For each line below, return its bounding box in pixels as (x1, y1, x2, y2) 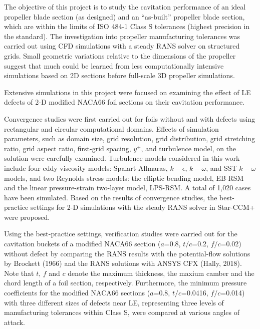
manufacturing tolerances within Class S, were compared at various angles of (4, 307, 239, 317)
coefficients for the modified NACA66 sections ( (4, 287, 150, 298)
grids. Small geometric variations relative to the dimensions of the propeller (4, 50, 236, 61)
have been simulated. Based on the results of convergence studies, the (4, 192, 217, 202)
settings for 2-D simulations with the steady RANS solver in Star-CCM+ (30, 202, 255, 212)
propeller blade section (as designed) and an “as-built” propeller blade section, (4, 11, 245, 22)
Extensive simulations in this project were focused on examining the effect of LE (4, 87, 251, 97)
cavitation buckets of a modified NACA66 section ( (4, 238, 161, 249)
